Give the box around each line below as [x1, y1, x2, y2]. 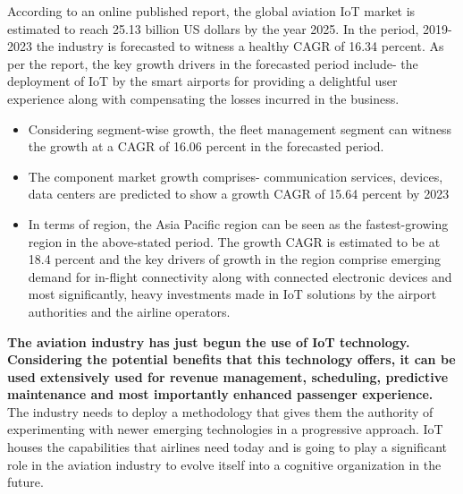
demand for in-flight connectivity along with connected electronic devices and [28, 267, 452, 285]
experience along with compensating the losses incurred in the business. [7, 89, 400, 107]
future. [7, 473, 44, 491]
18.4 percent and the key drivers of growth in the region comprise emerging [28, 250, 442, 268]
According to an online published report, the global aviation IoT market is [7, 2, 416, 20]
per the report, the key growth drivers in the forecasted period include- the [7, 54, 418, 72]
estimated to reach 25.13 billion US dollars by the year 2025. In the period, [7, 19, 419, 38]
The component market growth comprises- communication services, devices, [28, 166, 443, 185]
